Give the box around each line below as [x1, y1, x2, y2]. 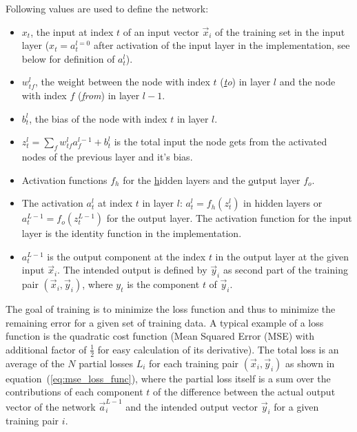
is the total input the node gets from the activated [114, 134, 327, 149]
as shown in [285, 356, 335, 370]
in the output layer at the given [215, 249, 349, 263]
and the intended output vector [125, 399, 258, 413]
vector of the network [6, 399, 96, 413]
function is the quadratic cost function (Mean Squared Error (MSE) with [6, 329, 315, 343]
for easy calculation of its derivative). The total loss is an [97, 342, 339, 356]
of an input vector [123, 24, 199, 39]
